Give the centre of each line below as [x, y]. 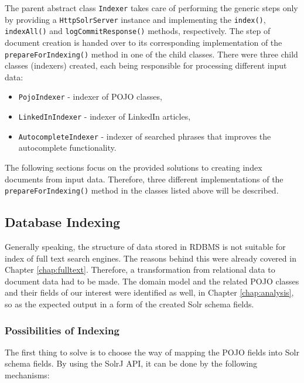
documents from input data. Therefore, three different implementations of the [144, 179]
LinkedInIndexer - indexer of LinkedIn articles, [105, 116]
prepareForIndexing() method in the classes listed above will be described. [142, 190]
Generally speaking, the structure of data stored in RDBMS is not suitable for [145, 247]
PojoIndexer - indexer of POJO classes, [90, 96]
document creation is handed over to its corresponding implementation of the [144, 42]
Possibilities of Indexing [62, 330]
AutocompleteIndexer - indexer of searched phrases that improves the [145, 136]
